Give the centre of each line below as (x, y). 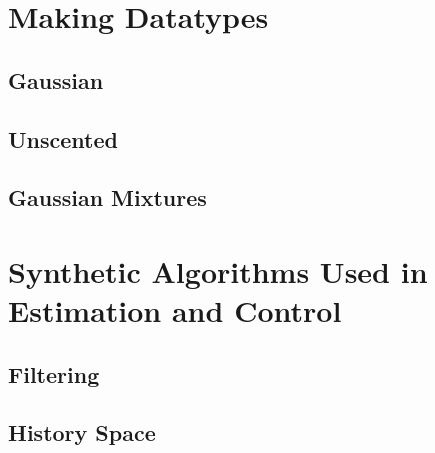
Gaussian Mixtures (107, 197)
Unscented (63, 138)
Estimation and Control (175, 310)
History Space (82, 432)
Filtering (54, 373)
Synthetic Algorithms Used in (218, 270)
